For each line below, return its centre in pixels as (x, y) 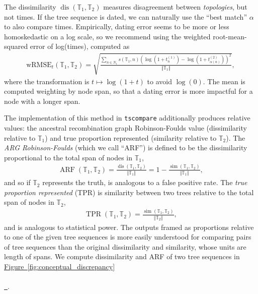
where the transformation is (47, 81)
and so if (17, 182)
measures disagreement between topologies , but (175, 7)
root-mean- (230, 36)
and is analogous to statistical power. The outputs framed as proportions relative (129, 227)
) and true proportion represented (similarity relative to (131, 137)
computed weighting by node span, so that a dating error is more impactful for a (128, 91)
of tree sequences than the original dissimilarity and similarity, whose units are (125, 246)
